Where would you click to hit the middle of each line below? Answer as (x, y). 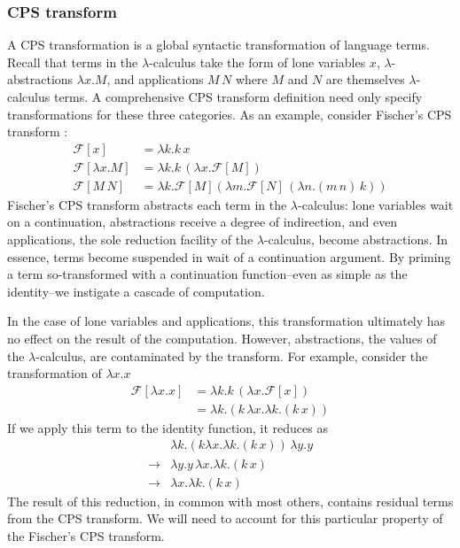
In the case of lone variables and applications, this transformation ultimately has (226, 321)
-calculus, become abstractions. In (356, 239)
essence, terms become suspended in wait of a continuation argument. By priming (229, 256)
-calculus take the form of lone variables (257, 62)
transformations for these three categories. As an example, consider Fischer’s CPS (230, 114)
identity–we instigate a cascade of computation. (136, 291)
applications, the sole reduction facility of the (130, 239)
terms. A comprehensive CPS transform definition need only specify (238, 96)
